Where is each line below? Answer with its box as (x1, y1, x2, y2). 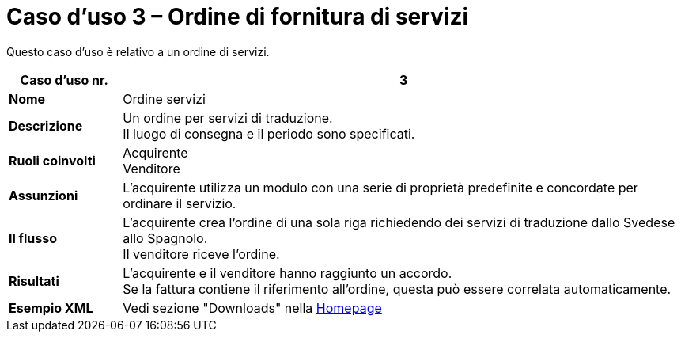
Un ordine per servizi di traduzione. (123, 109, 333, 126)
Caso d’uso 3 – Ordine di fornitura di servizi (6, 3, 469, 30)
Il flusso (9, 230, 58, 246)
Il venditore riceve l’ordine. (123, 245, 280, 262)
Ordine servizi (123, 90, 206, 107)
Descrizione (9, 117, 83, 134)
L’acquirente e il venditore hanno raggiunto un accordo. (123, 264, 452, 281)
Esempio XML (9, 299, 93, 316)
